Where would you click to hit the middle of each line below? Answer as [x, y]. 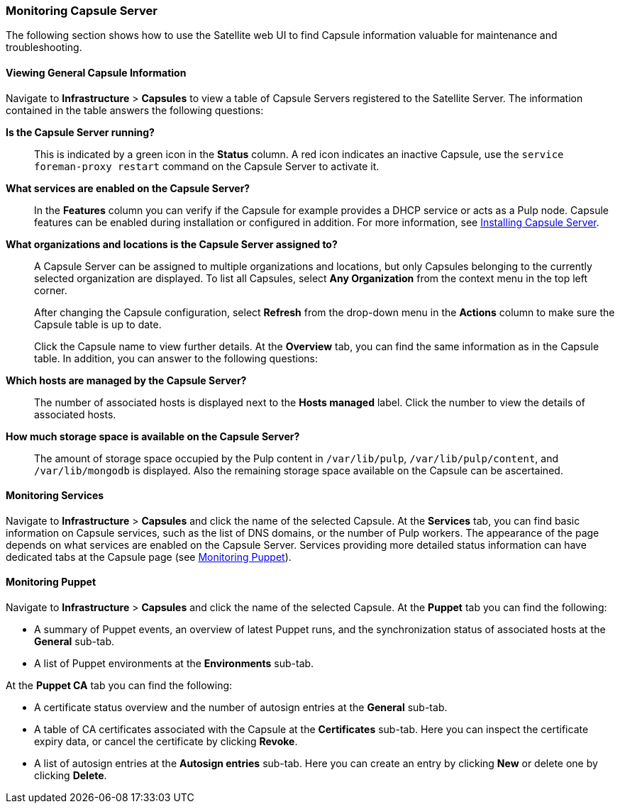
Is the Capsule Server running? [80, 132]
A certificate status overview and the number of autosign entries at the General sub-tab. [241, 708]
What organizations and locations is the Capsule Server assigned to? [172, 244]
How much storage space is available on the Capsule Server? [153, 436]
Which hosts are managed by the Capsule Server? [126, 380]
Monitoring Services [55, 496]
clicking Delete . [71, 776]
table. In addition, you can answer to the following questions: [176, 358]
